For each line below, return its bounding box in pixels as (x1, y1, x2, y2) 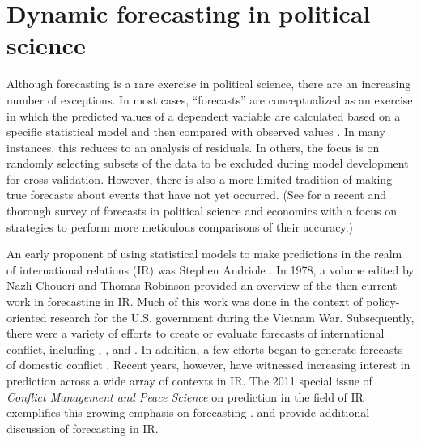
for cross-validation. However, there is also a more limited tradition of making (6, 170, 393, 187)
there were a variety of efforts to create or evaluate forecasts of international (6, 325, 385, 342)
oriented (6, 308, 47, 325)
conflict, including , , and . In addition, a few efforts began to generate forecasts (6, 340, 403, 357)
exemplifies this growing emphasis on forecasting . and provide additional (6, 404, 370, 421)
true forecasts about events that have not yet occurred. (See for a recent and (6, 186, 387, 203)
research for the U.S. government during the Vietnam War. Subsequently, (50, 308, 415, 325)
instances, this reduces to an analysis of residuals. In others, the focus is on (6, 138, 380, 155)
